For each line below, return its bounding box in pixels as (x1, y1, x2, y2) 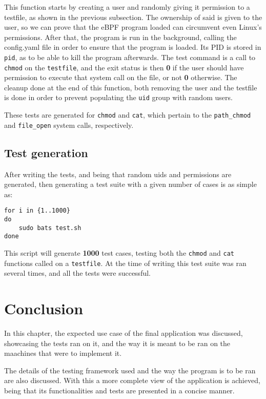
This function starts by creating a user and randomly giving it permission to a (4, 2, 250, 12)
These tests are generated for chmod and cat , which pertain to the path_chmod (4, 109, 251, 120)
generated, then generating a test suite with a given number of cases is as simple (4, 179, 257, 189)
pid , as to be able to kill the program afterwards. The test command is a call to (4, 51, 256, 62)
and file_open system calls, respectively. (4, 119, 134, 130)
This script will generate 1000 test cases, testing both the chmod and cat (4, 248, 234, 258)
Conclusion (4, 298, 84, 319)
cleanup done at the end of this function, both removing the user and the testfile (4, 82, 257, 92)
